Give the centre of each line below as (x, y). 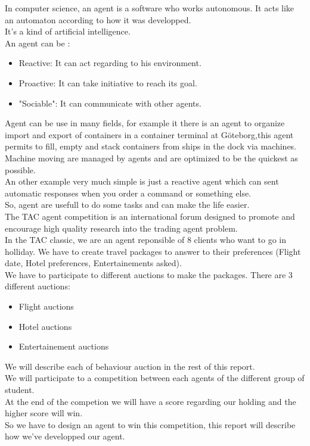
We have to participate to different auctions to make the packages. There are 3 (149, 274)
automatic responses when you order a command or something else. (128, 193)
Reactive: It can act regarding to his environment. (110, 63)
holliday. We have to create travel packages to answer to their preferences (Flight (153, 251)
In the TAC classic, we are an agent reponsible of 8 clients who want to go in (146, 240)
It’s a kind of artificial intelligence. (68, 31)
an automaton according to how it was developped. (98, 19)
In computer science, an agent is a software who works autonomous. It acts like (150, 8)
